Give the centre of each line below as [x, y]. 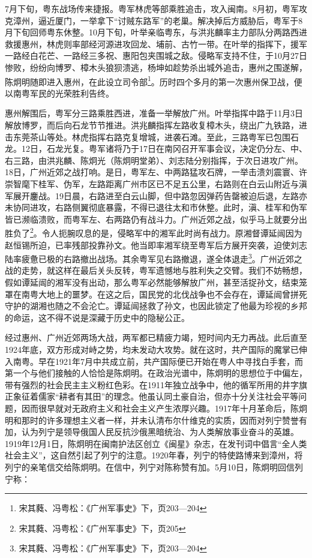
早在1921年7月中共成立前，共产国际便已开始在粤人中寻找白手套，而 [170, 361]
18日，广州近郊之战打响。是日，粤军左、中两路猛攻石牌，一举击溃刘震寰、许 [156, 172]
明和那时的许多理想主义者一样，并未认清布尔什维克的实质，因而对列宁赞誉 [152, 420]
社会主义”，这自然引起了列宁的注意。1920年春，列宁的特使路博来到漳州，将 [154, 455]
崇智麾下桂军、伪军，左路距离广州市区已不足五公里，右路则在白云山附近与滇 [156, 183]
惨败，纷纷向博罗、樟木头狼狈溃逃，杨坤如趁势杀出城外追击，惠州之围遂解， [156, 67]
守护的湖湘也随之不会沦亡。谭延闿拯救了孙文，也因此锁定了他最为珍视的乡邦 [156, 306]
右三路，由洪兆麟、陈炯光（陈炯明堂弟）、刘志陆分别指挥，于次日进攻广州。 [154, 160]
